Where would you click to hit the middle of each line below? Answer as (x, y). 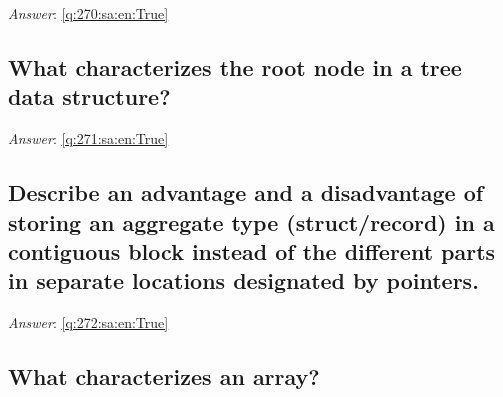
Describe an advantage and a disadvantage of (246, 192)
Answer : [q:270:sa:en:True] (88, 13)
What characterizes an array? (164, 376)
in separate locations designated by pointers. (243, 280)
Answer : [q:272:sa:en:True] (88, 322)
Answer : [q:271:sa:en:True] (88, 138)
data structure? (89, 96)
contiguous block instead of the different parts (252, 250)
